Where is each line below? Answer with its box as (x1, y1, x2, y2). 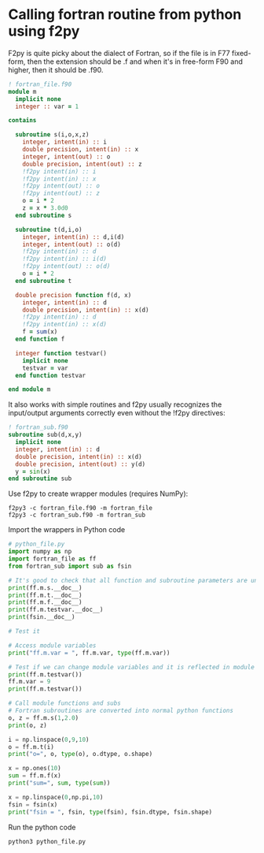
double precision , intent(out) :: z (22, 160, 143, 168)
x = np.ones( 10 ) (8, 765, 61, 773)
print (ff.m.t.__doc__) (8, 591, 82, 599)
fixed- (231, 48, 251, 58)
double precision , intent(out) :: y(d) (15, 460, 146, 468)
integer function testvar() (15, 349, 108, 357)
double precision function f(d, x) (15, 291, 132, 299)
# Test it (8, 628, 41, 635)
